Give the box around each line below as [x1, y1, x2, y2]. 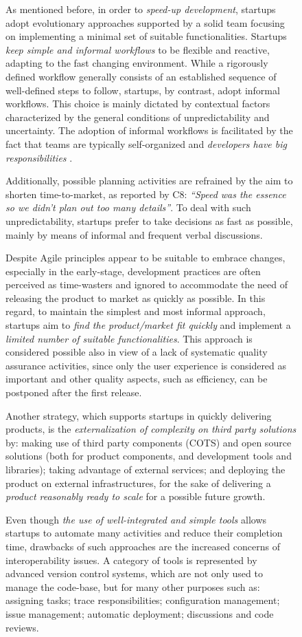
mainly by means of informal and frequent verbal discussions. [5, 227, 263, 241]
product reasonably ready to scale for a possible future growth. [5, 489, 266, 504]
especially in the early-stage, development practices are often [5, 263, 261, 278]
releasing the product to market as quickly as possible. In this [5, 290, 266, 305]
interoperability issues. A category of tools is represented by [5, 552, 257, 567]
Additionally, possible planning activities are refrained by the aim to [5, 173, 293, 188]
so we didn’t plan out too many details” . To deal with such [5, 200, 251, 215]
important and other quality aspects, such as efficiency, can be [5, 371, 268, 386]
